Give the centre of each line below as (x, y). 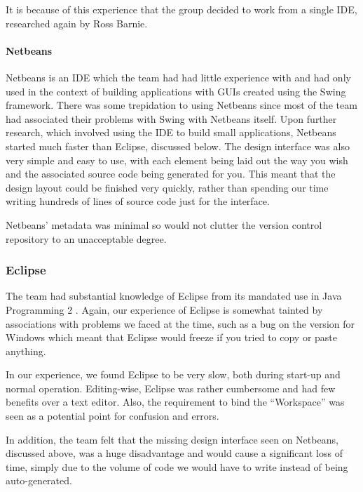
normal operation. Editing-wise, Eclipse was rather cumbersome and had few (171, 388)
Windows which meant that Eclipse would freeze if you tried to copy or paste (172, 337)
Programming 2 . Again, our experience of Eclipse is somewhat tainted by (164, 309)
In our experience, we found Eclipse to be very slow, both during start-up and (173, 374)
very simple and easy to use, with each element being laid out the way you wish (177, 160)
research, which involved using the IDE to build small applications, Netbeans (171, 132)
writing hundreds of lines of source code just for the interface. (138, 201)
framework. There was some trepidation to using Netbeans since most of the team (181, 105)
